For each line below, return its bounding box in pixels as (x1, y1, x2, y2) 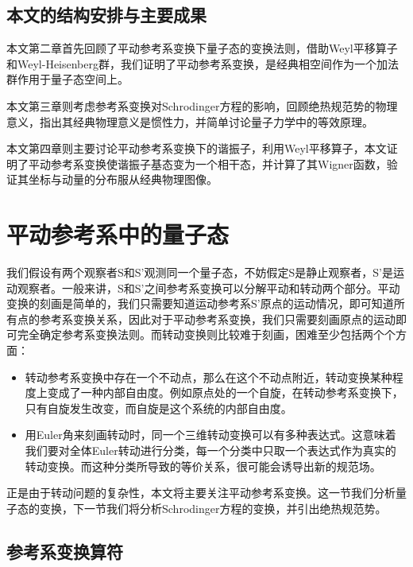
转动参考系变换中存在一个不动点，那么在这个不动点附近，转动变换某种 (25, 368, 392, 385)
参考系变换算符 (6, 538, 123, 563)
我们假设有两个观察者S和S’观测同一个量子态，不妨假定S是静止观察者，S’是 (6, 264, 393, 281)
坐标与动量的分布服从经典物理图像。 (28, 171, 218, 188)
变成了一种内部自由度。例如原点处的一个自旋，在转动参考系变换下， (47, 384, 403, 401)
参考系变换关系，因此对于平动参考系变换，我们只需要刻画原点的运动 (39, 310, 396, 327)
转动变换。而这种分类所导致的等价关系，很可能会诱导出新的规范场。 (25, 457, 381, 474)
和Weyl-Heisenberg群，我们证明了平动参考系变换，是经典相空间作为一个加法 (6, 55, 399, 72)
